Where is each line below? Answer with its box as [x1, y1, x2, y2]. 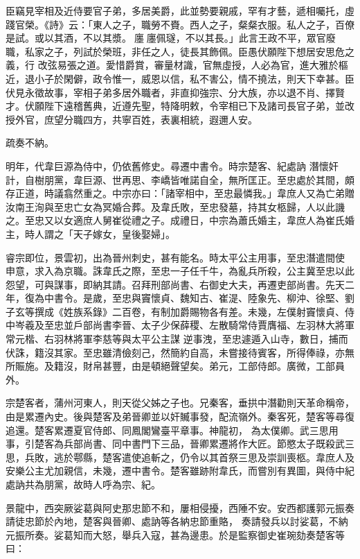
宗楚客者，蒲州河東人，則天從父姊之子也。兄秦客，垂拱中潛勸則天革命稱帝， [6, 395, 354, 410]
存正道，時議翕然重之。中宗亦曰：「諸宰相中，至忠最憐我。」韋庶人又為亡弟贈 [6, 186, 354, 200]
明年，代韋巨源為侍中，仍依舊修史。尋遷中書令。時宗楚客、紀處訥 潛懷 [6, 158, 329, 173]
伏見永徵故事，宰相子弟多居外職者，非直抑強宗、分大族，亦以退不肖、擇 [6, 85, 335, 99]
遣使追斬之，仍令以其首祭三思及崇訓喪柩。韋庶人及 [121, 449, 354, 464]
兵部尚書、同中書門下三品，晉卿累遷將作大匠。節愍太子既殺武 [63, 436, 345, 451]
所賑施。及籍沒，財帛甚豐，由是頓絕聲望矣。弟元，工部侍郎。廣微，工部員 [6, 359, 345, 373]
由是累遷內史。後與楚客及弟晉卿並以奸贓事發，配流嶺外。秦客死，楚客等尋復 [6, 409, 354, 424]
